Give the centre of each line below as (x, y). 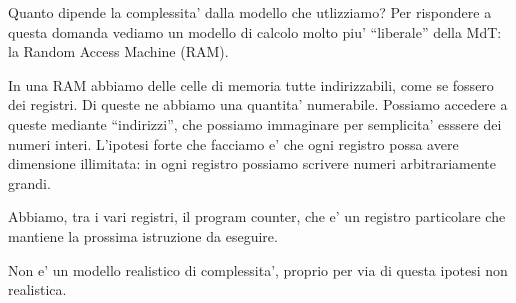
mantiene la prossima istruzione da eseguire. (143, 235)
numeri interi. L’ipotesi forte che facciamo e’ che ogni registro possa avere (233, 143)
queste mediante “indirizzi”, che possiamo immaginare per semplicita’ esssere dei (255, 123)
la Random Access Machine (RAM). (118, 51)
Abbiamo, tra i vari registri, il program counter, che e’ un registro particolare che (257, 216)
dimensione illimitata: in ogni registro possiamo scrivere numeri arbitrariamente (252, 163)
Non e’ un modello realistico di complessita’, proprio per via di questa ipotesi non (258, 269)
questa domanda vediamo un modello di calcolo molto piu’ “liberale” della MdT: (255, 31)
